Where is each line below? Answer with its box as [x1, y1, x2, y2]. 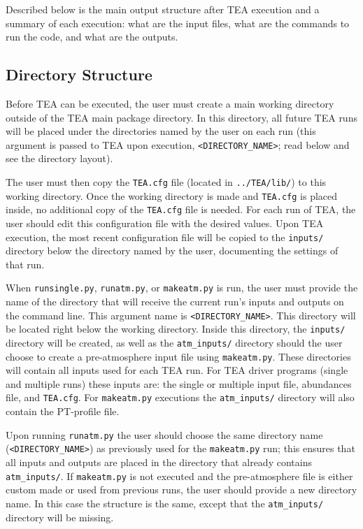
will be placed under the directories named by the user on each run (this [6, 124, 316, 138]
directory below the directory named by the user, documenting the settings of [6, 243, 339, 258]
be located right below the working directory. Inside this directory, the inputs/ [6, 321, 346, 336]
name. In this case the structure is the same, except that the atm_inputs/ [6, 495, 324, 510]
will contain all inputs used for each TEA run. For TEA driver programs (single [6, 363, 348, 377]
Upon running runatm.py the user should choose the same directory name [6, 427, 323, 442]
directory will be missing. [6, 509, 114, 524]
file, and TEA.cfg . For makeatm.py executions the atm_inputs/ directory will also [6, 390, 355, 405]
